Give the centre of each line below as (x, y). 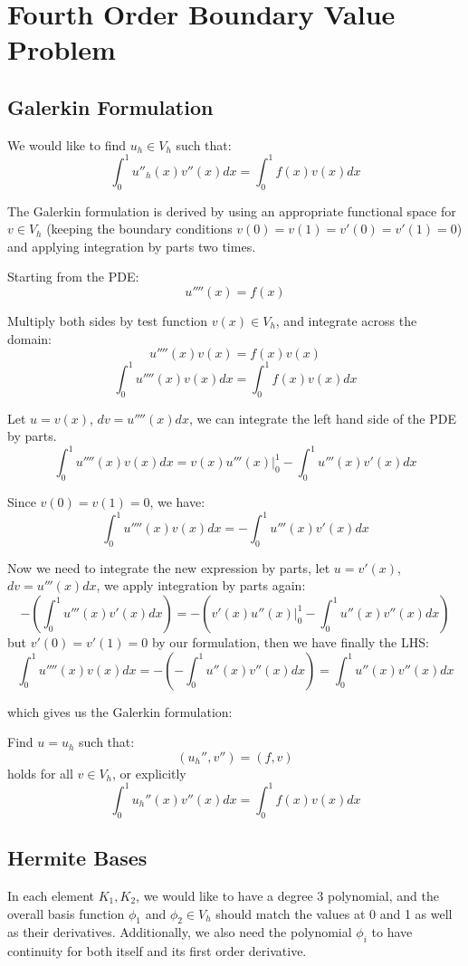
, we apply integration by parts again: (201, 585)
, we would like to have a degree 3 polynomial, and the (287, 895)
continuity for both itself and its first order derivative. (157, 951)
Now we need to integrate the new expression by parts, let (169, 567)
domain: (30, 338)
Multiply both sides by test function (108, 321)
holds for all (40, 773)
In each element (51, 895)
